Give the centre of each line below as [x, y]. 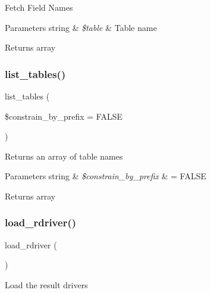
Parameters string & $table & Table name [81, 27]
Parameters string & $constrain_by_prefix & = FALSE [105, 176]
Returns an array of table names [64, 156]
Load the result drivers [46, 284]
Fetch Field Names [39, 7]
